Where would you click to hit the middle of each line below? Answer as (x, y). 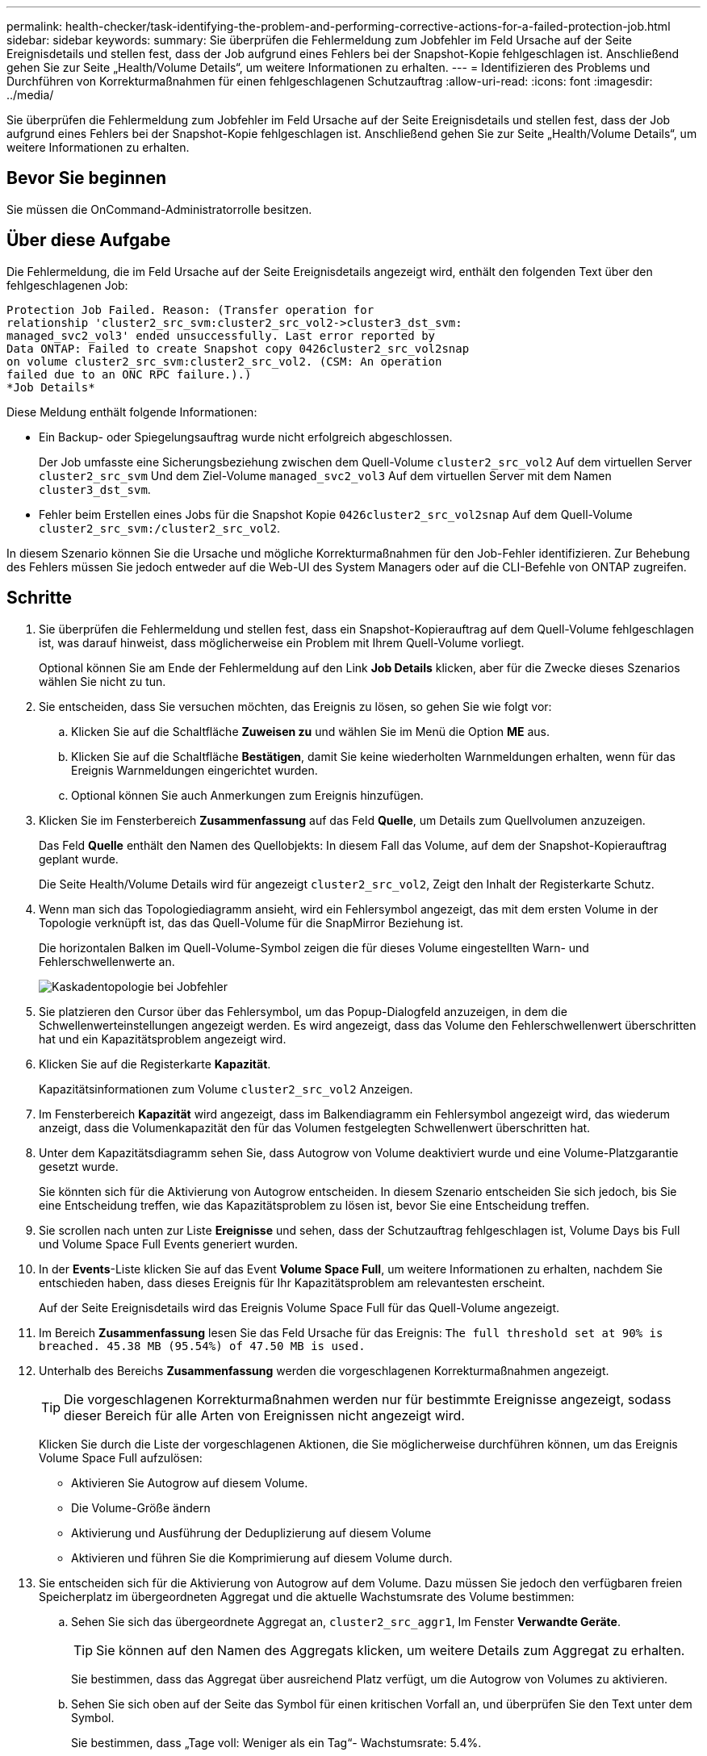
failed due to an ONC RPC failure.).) (129, 374)
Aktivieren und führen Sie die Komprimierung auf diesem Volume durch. (262, 1557)
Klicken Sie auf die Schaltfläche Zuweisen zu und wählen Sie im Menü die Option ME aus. (310, 731)
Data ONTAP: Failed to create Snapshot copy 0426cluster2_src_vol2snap (238, 348)
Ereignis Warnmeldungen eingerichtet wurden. (195, 770)
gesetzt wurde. (79, 1166)
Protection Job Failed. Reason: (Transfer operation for (190, 309)
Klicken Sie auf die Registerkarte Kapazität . (155, 1064)
